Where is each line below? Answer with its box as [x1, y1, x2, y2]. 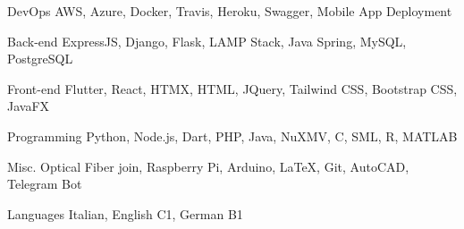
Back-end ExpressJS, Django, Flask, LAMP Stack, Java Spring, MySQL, [7, 31, 407, 50]
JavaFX [7, 97, 50, 115]
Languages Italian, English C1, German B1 [7, 204, 243, 223]
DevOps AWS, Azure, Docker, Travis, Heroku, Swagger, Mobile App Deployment [7, 2, 452, 20]
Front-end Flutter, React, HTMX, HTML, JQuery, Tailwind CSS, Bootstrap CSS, [7, 79, 458, 98]
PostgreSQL [7, 49, 73, 68]
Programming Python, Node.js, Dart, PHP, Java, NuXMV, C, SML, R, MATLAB [7, 126, 458, 145]
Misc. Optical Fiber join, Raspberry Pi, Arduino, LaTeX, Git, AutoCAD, [7, 157, 409, 175]
